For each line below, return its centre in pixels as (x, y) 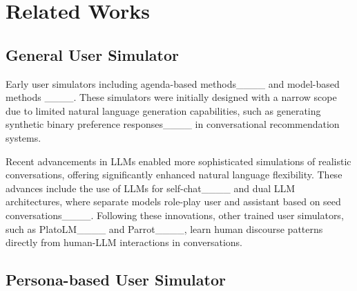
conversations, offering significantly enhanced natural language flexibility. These (174, 175)
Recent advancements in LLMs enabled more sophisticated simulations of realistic (178, 161)
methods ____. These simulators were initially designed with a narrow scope (171, 97)
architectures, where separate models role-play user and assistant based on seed (173, 201)
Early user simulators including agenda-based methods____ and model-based (173, 83)
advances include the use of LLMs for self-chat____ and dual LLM (151, 188)
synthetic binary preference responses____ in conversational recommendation (173, 124)
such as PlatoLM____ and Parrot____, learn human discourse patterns (164, 228)
